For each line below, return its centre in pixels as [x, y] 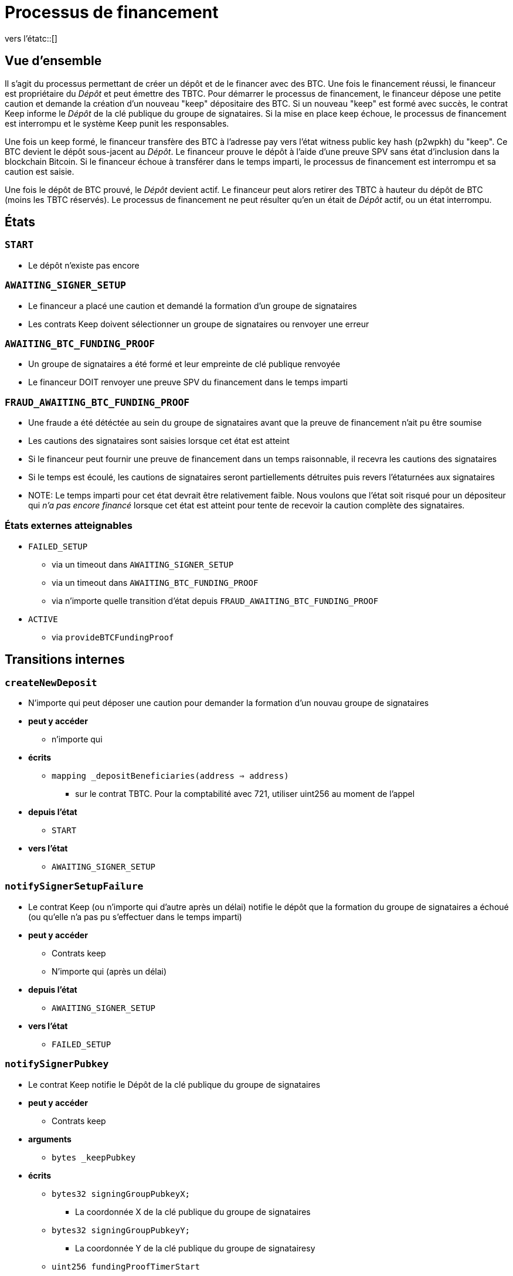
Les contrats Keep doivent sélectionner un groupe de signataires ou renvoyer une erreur [199, 324]
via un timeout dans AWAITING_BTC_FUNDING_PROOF [155, 582]
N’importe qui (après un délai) [109, 971]
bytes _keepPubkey [94, 1157]
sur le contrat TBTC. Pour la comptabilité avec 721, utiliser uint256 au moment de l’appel [245, 794]
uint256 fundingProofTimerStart [126, 1266]
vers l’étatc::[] [31, 38]
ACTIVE [43, 619]
